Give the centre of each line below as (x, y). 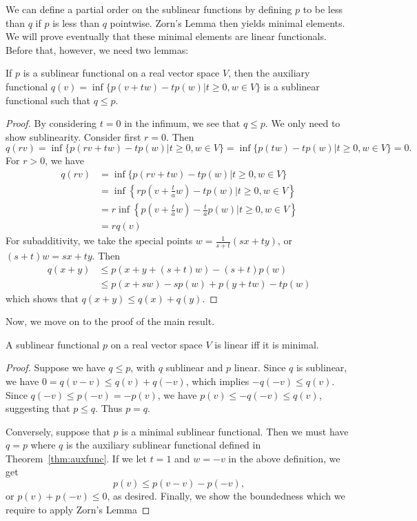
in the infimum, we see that (182, 123)
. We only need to (303, 123)
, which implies (217, 381)
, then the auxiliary (269, 73)
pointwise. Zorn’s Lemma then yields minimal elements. (227, 22)
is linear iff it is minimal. (267, 344)
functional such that (48, 100)
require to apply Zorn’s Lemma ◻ (78, 509)
